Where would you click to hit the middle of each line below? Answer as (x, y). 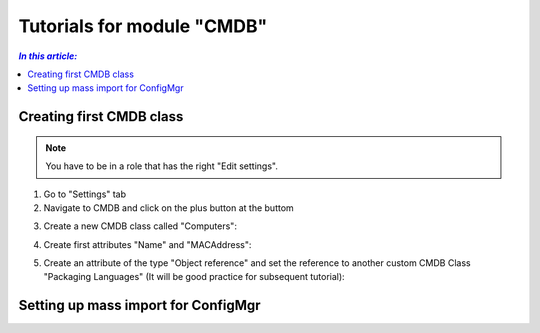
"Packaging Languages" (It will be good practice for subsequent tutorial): (194, 277)
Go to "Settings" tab (85, 194)
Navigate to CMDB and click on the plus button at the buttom (168, 207)
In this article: (48, 56)
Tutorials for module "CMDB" (143, 26)
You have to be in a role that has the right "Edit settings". (162, 166)
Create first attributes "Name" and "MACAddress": (147, 244)
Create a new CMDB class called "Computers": (140, 226)
